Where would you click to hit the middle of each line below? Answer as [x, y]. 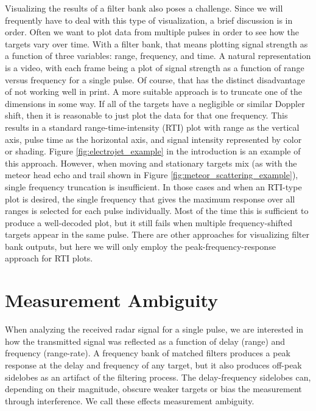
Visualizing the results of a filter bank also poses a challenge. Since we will [144, 8]
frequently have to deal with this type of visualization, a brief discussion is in [149, 20]
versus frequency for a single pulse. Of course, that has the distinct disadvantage [155, 79]
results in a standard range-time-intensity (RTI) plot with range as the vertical [152, 127]
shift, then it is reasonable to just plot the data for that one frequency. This [146, 115]
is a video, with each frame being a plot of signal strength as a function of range [155, 67]
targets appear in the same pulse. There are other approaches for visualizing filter [157, 234]
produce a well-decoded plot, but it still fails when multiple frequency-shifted [149, 222]
